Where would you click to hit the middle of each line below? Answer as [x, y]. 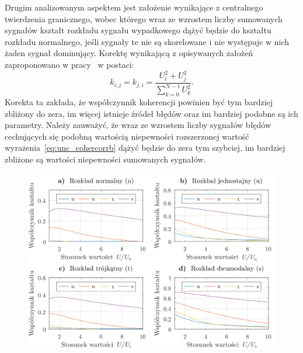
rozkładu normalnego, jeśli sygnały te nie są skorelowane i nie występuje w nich [147, 41]
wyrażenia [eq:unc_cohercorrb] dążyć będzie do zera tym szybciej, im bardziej [145, 148]
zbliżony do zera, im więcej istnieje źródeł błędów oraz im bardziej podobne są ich [151, 113]
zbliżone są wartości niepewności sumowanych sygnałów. [105, 159]
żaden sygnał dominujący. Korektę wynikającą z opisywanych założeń [129, 53]
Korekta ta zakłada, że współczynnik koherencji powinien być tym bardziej [139, 101]
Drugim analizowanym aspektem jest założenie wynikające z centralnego [134, 7]
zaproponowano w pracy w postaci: [69, 64]
